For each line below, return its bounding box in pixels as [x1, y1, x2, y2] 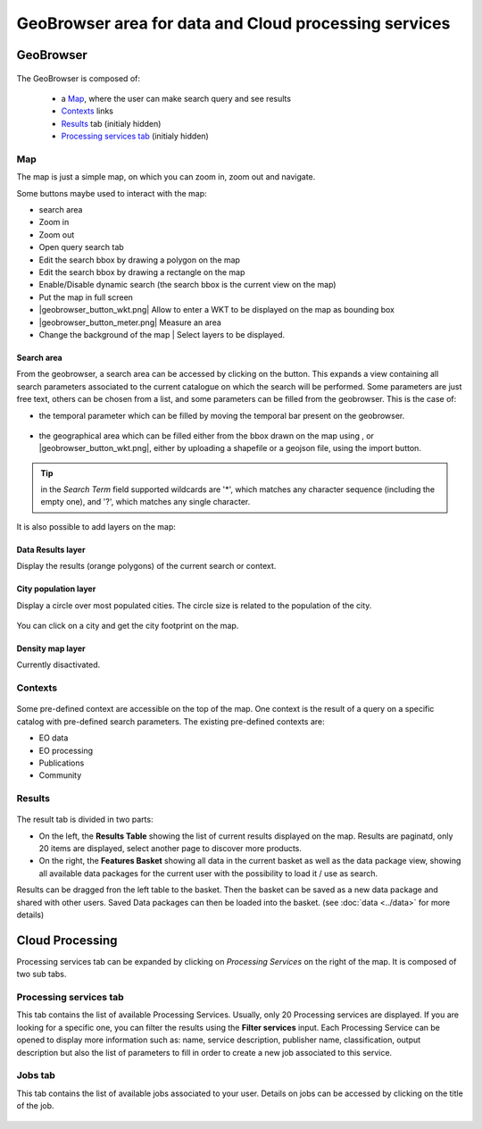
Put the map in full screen [38, 291, 134, 303]
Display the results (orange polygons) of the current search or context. [16, 561, 277, 572]
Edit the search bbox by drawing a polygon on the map [38, 255, 241, 265]
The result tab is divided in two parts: [16, 814, 154, 825]
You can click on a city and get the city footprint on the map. [16, 621, 239, 631]
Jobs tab [16, 1069, 55, 1082]
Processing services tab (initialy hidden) [61, 130, 209, 142]
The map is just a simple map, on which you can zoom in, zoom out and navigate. [16, 171, 316, 182]
